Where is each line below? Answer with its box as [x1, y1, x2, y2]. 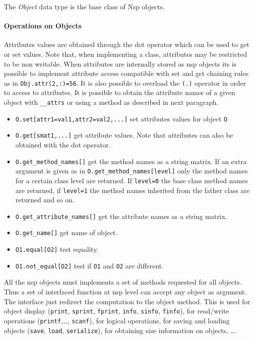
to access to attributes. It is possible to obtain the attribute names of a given [4, 87, 235, 97]
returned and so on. [15, 194, 74, 205]
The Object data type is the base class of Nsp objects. [4, 1, 165, 11]
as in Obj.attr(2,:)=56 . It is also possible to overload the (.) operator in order [4, 77, 246, 88]
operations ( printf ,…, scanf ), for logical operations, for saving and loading [4, 315, 230, 325]
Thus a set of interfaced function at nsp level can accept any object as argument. [4, 287, 247, 297]
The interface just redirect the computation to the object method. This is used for [4, 296, 251, 306]
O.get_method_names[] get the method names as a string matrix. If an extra [15, 156, 247, 166]
